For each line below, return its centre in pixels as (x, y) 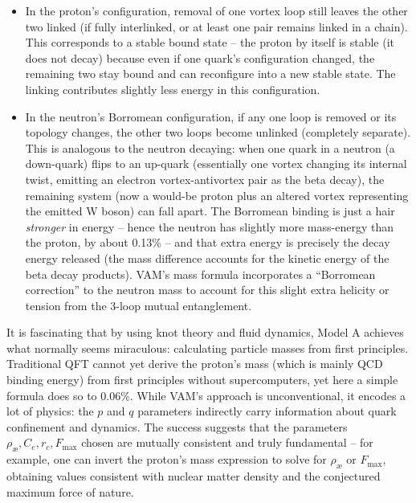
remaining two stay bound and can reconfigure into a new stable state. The (210, 74)
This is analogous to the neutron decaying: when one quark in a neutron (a (210, 147)
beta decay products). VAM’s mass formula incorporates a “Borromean (200, 274)
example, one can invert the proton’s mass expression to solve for (167, 459)
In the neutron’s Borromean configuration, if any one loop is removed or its (211, 116)
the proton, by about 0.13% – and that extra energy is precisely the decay (208, 242)
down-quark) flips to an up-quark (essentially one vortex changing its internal (216, 164)
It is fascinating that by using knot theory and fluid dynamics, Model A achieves (205, 332)
